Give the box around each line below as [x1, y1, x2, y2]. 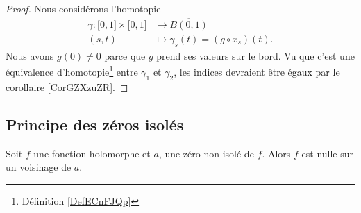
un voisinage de [6, 160, 72, 174]
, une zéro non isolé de [158, 146, 254, 160]
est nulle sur [301, 146, 354, 160]
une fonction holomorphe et [33, 146, 151, 160]
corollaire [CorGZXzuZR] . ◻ [6, 79, 128, 94]
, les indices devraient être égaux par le [174, 64, 340, 78]
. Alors [262, 146, 291, 160]
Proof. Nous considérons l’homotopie [6, 1, 161, 15]
